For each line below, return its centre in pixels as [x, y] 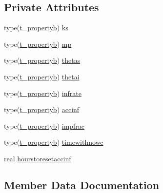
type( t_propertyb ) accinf [42, 109]
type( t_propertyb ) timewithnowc [54, 142]
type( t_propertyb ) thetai [42, 76]
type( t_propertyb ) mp [38, 44]
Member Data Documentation [82, 184]
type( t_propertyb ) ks [36, 28]
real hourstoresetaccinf [38, 158]
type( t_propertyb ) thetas [42, 60]
